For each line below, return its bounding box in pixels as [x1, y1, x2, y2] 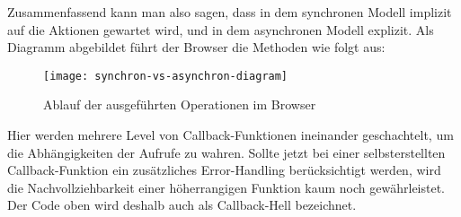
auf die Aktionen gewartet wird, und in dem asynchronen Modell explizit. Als [7, 20, 434, 39]
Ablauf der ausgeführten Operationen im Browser [43, 95, 316, 114]
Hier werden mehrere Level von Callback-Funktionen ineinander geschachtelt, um [7, 126, 454, 144]
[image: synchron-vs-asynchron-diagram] [43, 69, 288, 82]
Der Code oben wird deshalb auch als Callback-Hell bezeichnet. [7, 195, 357, 214]
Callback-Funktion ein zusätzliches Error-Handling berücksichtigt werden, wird [7, 161, 441, 179]
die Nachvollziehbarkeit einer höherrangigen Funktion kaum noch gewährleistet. [7, 178, 446, 196]
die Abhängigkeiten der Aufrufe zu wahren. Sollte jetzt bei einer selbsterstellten [7, 143, 446, 161]
